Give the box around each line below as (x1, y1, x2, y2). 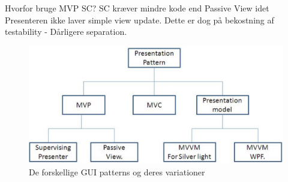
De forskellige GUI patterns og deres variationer (29, 166, 205, 178)
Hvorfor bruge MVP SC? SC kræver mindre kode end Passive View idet (5, 2, 269, 14)
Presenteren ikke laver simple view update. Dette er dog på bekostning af (5, 13, 274, 26)
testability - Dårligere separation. (5, 25, 127, 38)
